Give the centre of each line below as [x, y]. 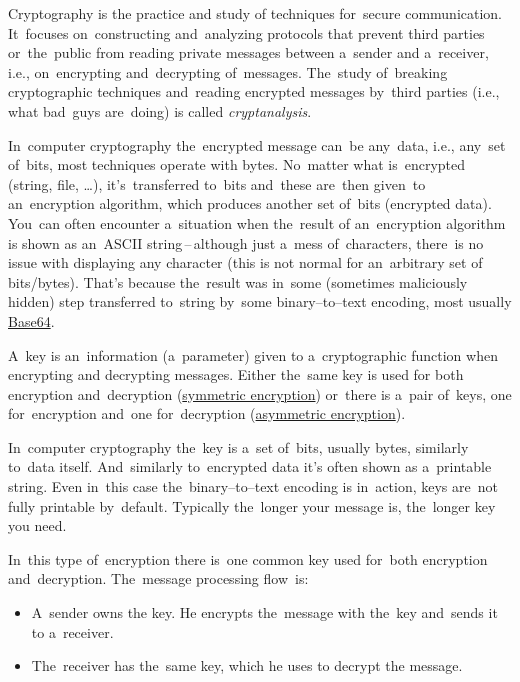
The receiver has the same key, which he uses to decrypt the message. [247, 665]
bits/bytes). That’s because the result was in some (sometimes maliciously [238, 281]
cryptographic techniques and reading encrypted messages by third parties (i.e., [254, 91]
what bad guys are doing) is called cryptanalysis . [160, 110]
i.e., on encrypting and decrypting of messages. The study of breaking [228, 71]
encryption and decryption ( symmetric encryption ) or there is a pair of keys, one [260, 393]
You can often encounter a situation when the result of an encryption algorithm [257, 222]
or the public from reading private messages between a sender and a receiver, [248, 52]
